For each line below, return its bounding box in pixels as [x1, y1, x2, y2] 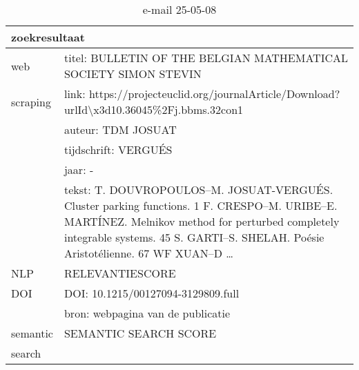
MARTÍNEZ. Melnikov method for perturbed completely [64, 213, 340, 229]
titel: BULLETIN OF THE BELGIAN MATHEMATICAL [64, 50, 348, 66]
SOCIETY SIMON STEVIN [64, 66, 202, 81]
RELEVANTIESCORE [64, 265, 176, 281]
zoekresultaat [11, 29, 85, 45]
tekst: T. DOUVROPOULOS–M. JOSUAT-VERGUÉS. [64, 182, 333, 197]
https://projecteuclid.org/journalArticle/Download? [88, 86, 340, 101]
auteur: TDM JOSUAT [64, 121, 177, 137]
